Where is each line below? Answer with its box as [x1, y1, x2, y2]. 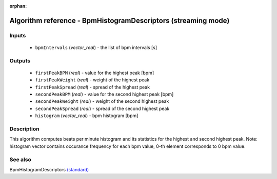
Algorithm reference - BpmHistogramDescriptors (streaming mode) [9, 16, 230, 25]
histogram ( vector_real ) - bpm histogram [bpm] [35, 113, 138, 119]
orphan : [9, 3, 27, 9]
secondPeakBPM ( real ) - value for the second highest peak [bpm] [35, 91, 174, 97]
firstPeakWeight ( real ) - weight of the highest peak [35, 77, 150, 83]
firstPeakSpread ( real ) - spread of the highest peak [35, 84, 150, 90]
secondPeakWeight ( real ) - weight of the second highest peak [35, 98, 169, 104]
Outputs [9, 57, 31, 64]
